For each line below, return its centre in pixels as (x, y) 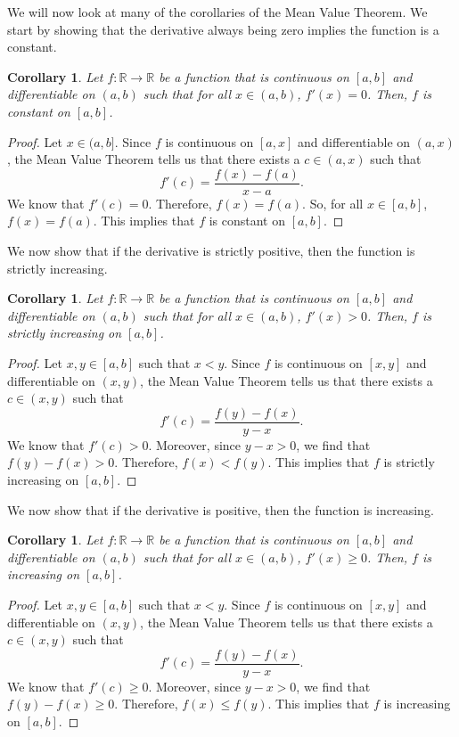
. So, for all (333, 203)
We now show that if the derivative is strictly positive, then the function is (211, 250)
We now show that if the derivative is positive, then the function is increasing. (221, 509)
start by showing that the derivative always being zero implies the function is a (223, 29)
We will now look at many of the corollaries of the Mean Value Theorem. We (217, 12)
